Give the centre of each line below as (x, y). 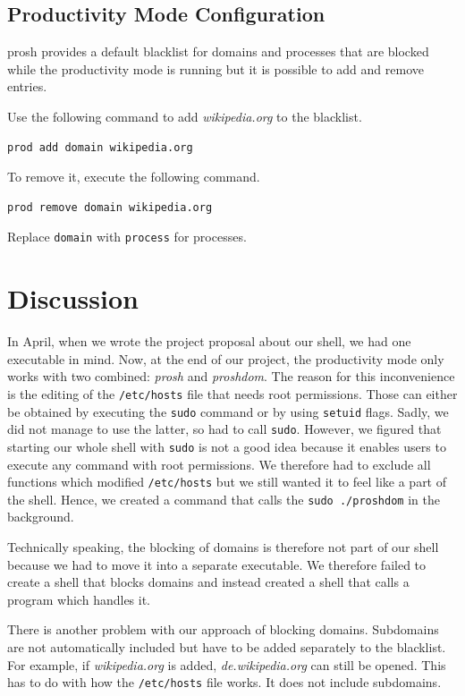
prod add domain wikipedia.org (100, 147)
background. (41, 517)
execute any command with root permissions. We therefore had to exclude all (219, 464)
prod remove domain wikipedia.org (110, 207)
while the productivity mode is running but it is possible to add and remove (216, 68)
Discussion (73, 298)
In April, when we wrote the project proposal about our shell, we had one (209, 341)
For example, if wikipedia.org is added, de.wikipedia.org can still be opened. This (227, 664)
